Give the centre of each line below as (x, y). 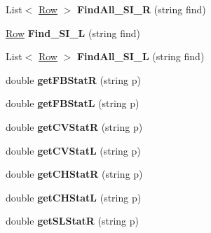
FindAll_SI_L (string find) (141, 56)
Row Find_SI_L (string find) (73, 33)
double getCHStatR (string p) (74, 174)
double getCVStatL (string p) (73, 150)
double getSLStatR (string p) (72, 221)
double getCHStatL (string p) (74, 197)
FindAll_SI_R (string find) (141, 9)
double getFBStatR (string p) (73, 79)
